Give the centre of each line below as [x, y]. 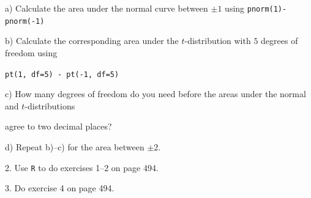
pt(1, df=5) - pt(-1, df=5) [62, 74]
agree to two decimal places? [58, 126]
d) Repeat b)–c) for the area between [75, 146]
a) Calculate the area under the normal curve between [107, 8]
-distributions [50, 105]
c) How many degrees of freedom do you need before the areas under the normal [155, 94]
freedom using [31, 52]
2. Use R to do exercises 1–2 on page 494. [82, 167]
